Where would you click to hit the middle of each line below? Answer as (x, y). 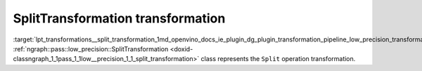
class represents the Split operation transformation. (278, 59)
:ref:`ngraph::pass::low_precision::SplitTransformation (91, 49)
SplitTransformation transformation (119, 18)
